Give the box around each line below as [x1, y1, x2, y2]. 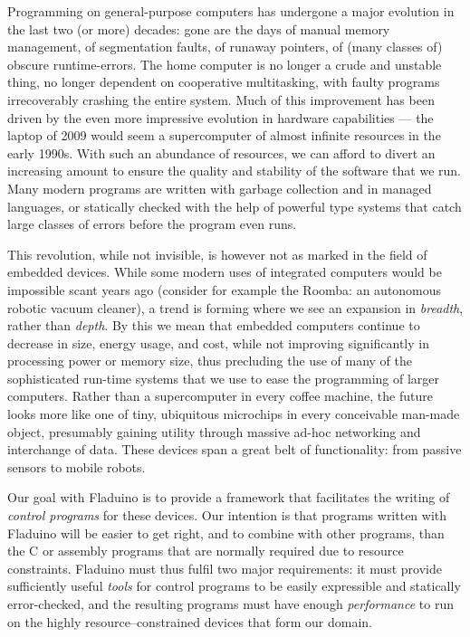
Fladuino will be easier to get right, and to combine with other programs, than [7, 523, 445, 542]
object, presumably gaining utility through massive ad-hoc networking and [7, 422, 421, 441]
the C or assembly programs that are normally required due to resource [7, 541, 404, 560]
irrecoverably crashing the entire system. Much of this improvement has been [7, 90, 435, 109]
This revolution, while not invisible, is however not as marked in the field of [7, 244, 427, 263]
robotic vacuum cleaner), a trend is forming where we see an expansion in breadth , [7, 298, 464, 317]
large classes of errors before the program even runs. [7, 214, 297, 233]
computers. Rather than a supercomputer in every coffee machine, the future [7, 386, 433, 405]
